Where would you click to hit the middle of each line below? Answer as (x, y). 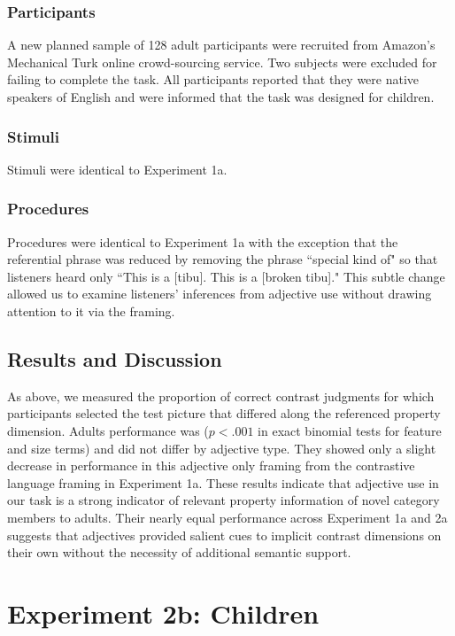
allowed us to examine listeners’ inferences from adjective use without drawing (220, 294)
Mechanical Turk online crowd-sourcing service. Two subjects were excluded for (222, 62)
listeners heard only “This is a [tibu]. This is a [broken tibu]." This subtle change (226, 276)
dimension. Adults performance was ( (108, 430)
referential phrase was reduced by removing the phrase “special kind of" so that (223, 259)
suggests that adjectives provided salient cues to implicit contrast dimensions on (224, 535)
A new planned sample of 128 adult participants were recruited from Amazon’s (221, 45)
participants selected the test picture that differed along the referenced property (224, 413)
